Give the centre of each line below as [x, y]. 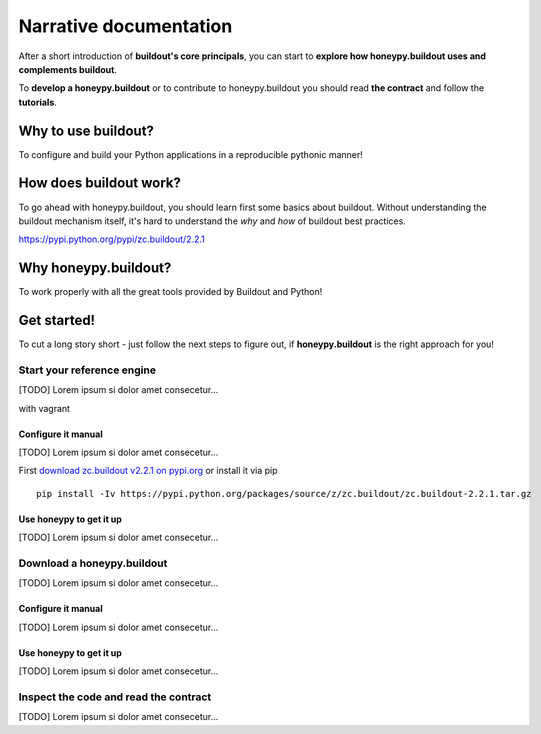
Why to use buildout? [86, 130]
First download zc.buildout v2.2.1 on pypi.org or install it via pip [148, 471]
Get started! [56, 320]
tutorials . [37, 102]
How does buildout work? [100, 183]
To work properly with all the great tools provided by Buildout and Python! [170, 292]
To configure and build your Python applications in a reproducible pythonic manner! [191, 154]
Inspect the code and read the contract [115, 697]
